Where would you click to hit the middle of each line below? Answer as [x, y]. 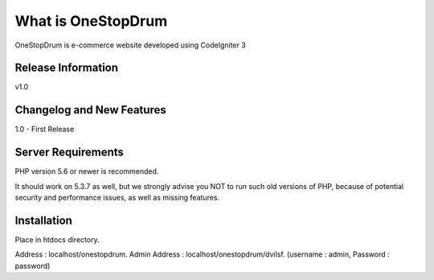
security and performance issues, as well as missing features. [117, 198]
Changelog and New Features [90, 110]
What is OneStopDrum [91, 21]
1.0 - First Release [45, 130]
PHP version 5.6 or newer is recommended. [87, 171]
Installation [43, 220]
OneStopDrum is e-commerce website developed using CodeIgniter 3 [131, 45]
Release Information [67, 68]
